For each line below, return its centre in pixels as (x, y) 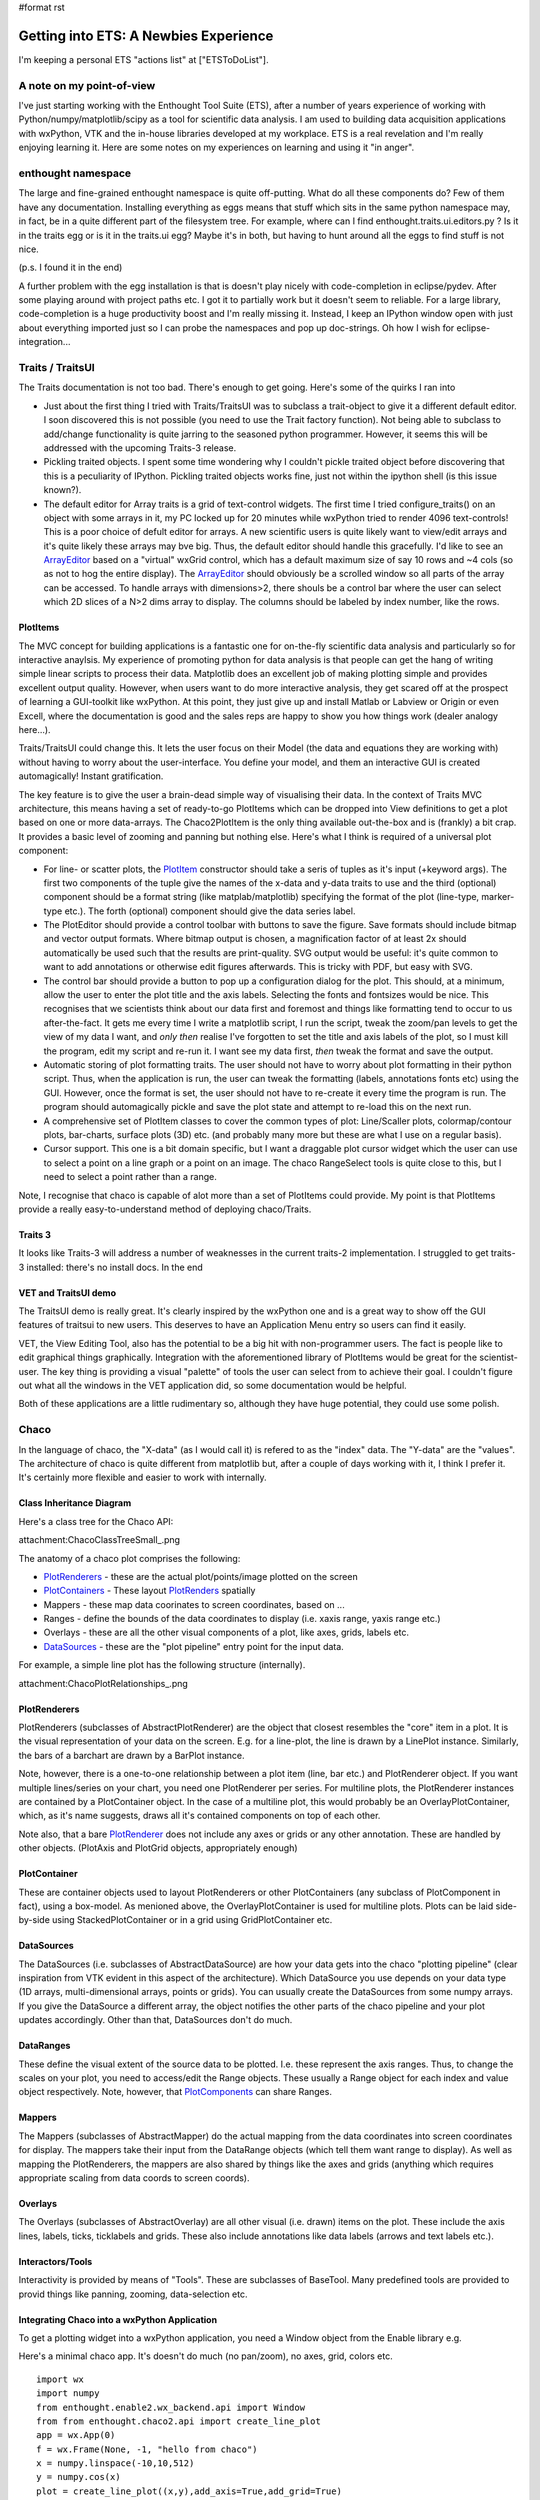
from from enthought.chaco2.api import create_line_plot (179, 2421)
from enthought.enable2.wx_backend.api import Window (170, 2407)
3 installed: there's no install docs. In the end (111, 1267)
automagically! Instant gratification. (91, 776)
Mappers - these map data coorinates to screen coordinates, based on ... (194, 1604)
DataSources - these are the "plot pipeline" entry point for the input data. (193, 1646)
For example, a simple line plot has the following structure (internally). (162, 1665)
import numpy (68, 2393)
